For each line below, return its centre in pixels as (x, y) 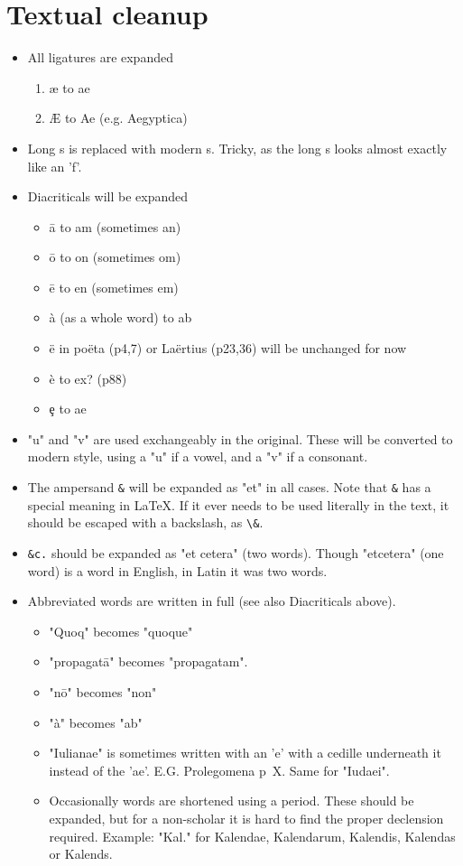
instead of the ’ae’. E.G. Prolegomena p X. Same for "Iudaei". (219, 770)
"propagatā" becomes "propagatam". (148, 661)
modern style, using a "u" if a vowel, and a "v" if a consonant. (198, 456)
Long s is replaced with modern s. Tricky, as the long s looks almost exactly (237, 148)
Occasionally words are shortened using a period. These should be (231, 801)
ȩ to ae (68, 409)
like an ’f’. (55, 166)
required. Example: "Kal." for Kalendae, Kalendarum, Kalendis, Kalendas (252, 836)
